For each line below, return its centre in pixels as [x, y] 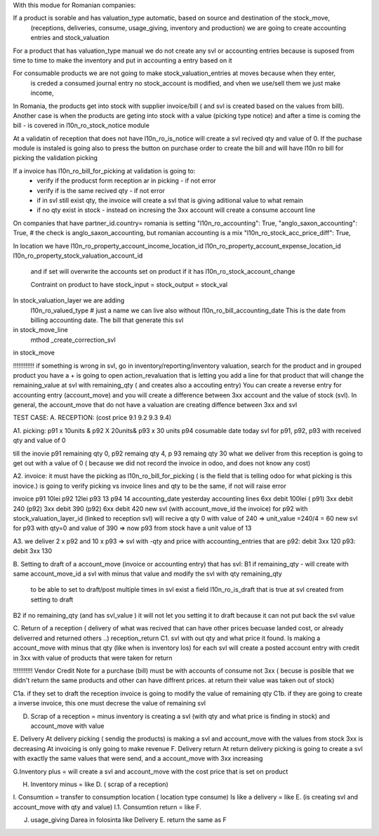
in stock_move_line [40, 330]
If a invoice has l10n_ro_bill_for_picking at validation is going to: [104, 171]
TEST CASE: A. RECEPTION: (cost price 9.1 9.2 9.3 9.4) [92, 418]
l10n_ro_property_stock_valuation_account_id [78, 256]
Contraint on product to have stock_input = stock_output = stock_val [129, 284]
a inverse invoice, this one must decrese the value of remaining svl [109, 703]
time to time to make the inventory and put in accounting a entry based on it [122, 60]
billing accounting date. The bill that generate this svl [107, 320]
